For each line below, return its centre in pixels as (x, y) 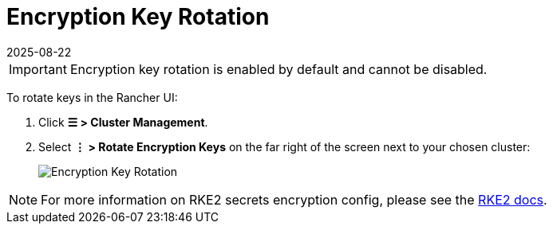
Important (38, 69)
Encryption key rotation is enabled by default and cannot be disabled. (278, 69)
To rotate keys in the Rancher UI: (92, 97)
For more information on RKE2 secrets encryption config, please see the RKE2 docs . (294, 199)
